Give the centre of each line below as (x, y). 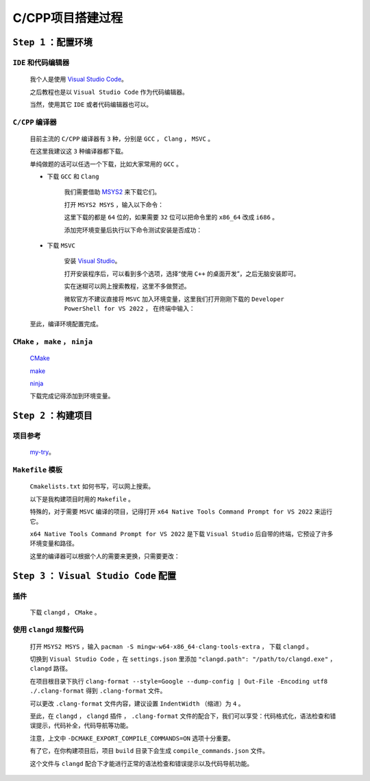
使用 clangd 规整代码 (48, 629)
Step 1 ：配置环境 (52, 42)
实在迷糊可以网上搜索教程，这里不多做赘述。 (127, 286)
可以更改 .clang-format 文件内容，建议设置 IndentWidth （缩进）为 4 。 (137, 704)
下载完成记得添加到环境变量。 (72, 396)
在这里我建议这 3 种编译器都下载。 (78, 152)
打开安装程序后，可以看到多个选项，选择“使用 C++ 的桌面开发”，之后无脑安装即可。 (182, 274)
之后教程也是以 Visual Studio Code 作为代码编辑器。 (109, 92)
